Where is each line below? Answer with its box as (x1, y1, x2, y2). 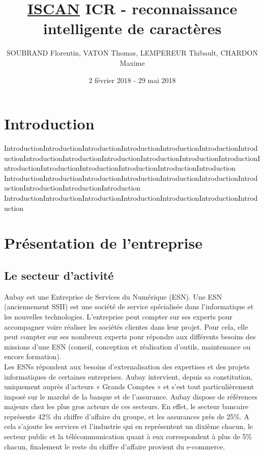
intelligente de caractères (43, 18, 222, 39)
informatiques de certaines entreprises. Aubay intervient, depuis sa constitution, (4, 371, 253, 382)
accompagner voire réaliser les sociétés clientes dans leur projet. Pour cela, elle (4, 321, 248, 332)
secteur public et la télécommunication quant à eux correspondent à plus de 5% (4, 431, 252, 442)
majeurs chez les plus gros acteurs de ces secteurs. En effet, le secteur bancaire (4, 401, 249, 412)
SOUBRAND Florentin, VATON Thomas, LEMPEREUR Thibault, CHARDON (7, 47, 258, 58)
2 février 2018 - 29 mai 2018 (89, 74, 176, 85)
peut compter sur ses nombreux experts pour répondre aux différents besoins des (4, 331, 256, 342)
